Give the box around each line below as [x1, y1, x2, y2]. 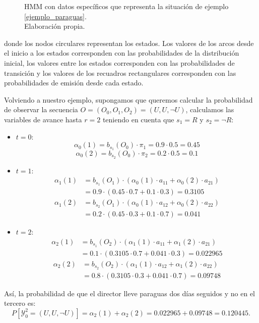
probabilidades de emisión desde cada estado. [4, 77, 144, 88]
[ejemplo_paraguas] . [24, 11, 87, 21]
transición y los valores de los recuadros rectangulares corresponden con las [4, 67, 236, 78]
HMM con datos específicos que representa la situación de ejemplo [24, 1, 229, 11]
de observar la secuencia [4, 104, 78, 115]
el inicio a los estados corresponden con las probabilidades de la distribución [4, 48, 239, 58]
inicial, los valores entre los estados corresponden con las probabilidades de [4, 57, 235, 68]
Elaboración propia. [24, 21, 85, 31]
